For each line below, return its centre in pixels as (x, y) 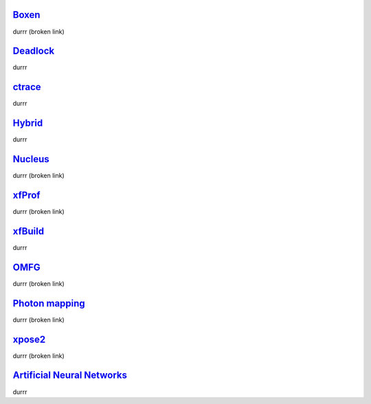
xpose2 (29, 339)
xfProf (26, 195)
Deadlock (34, 51)
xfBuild (29, 231)
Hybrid (28, 123)
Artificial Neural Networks (70, 375)
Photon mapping (49, 303)
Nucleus (31, 159)
